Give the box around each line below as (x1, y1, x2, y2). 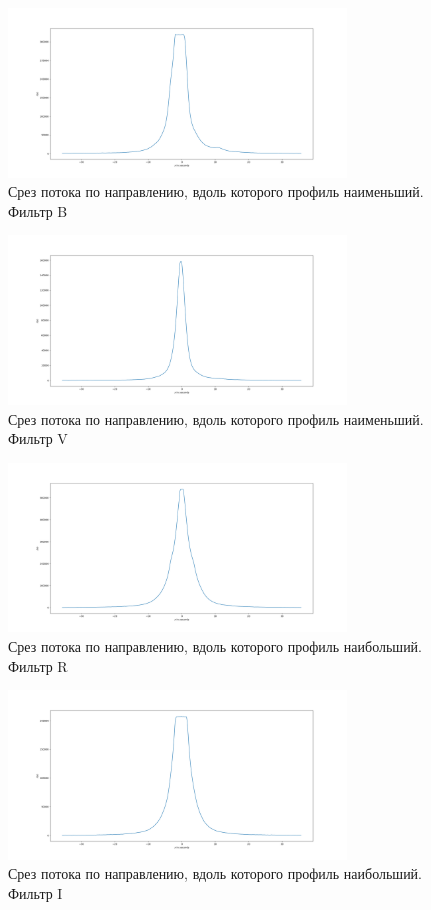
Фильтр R (8, 655, 68, 676)
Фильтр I (8, 882, 63, 903)
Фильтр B (8, 200, 68, 221)
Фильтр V (8, 428, 68, 449)
